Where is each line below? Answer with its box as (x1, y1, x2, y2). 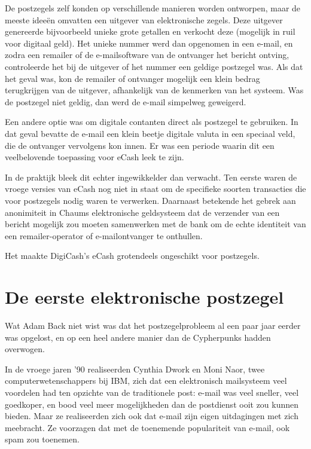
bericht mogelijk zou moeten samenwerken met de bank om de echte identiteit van (5, 218, 306, 230)
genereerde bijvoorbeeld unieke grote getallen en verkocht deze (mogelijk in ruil (5, 25, 295, 38)
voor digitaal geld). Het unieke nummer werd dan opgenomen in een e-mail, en (5, 36, 293, 49)
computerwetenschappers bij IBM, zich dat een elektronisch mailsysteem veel (5, 374, 287, 387)
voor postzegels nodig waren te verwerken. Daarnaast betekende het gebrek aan (5, 194, 296, 206)
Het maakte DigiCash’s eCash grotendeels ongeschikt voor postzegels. (5, 249, 260, 262)
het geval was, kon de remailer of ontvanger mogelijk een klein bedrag (5, 72, 260, 84)
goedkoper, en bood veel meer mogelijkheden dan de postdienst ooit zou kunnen (5, 398, 299, 410)
